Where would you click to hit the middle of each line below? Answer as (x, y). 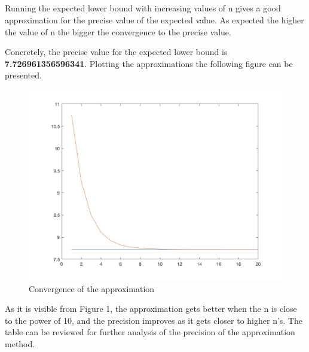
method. (20, 343)
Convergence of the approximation (92, 288)
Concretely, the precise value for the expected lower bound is (116, 52)
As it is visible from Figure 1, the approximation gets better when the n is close (151, 309)
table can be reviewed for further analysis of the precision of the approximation (150, 332)
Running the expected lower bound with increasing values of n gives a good (143, 8)
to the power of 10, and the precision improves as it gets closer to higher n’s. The (154, 320)
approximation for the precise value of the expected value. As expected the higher (154, 19)
